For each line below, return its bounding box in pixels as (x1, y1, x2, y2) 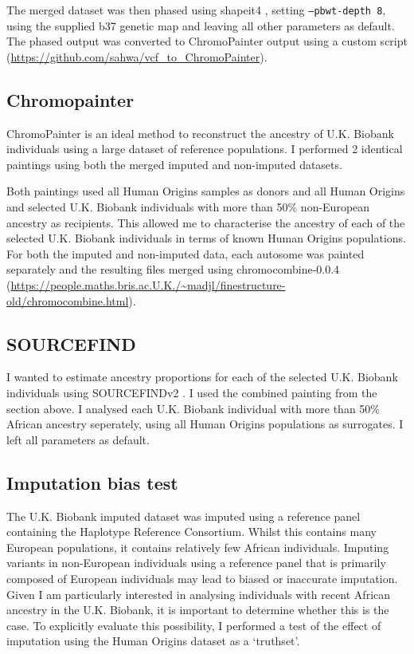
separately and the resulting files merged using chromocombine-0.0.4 (6, 261, 340, 278)
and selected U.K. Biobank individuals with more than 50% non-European (6, 199, 370, 215)
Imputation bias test (6, 470, 178, 494)
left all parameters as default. (6, 431, 150, 447)
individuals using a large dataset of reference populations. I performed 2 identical (6, 140, 403, 157)
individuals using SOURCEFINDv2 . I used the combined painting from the (6, 384, 377, 400)
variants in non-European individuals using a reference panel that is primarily (6, 554, 386, 571)
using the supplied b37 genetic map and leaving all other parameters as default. (6, 17, 395, 33)
